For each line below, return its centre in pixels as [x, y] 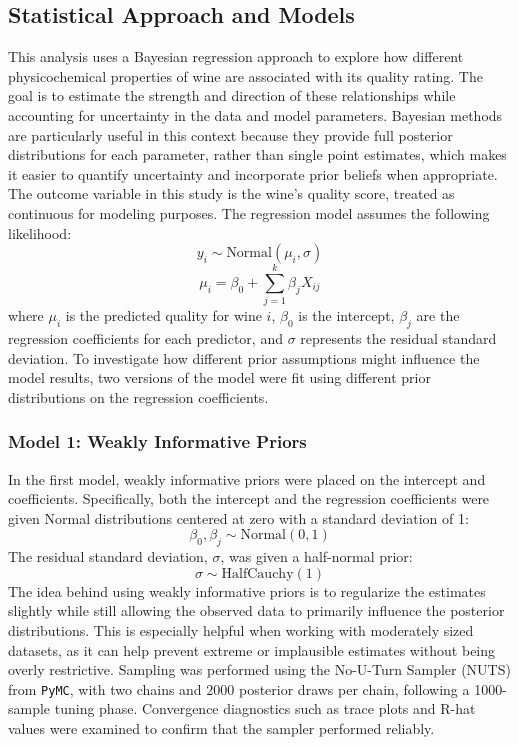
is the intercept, [346, 315]
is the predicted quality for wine [163, 315]
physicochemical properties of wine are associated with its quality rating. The [245, 75]
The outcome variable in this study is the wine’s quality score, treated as [231, 193]
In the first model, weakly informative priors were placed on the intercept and [247, 478]
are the [438, 315]
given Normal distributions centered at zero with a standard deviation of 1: [238, 517]
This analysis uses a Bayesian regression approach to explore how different [236, 56]
